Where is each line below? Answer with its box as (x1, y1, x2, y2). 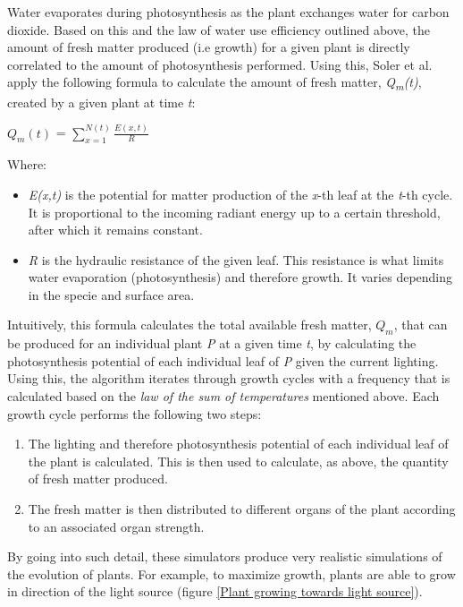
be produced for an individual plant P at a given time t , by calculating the (7, 334, 417, 353)
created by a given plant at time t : (7, 92, 196, 111)
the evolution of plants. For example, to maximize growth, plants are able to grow (7, 564, 456, 583)
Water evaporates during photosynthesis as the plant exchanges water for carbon (7, 3, 450, 21)
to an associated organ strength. (28, 517, 205, 535)
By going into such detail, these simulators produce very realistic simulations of (7, 547, 442, 566)
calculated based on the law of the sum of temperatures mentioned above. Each (7, 387, 440, 406)
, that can (393, 315, 448, 334)
